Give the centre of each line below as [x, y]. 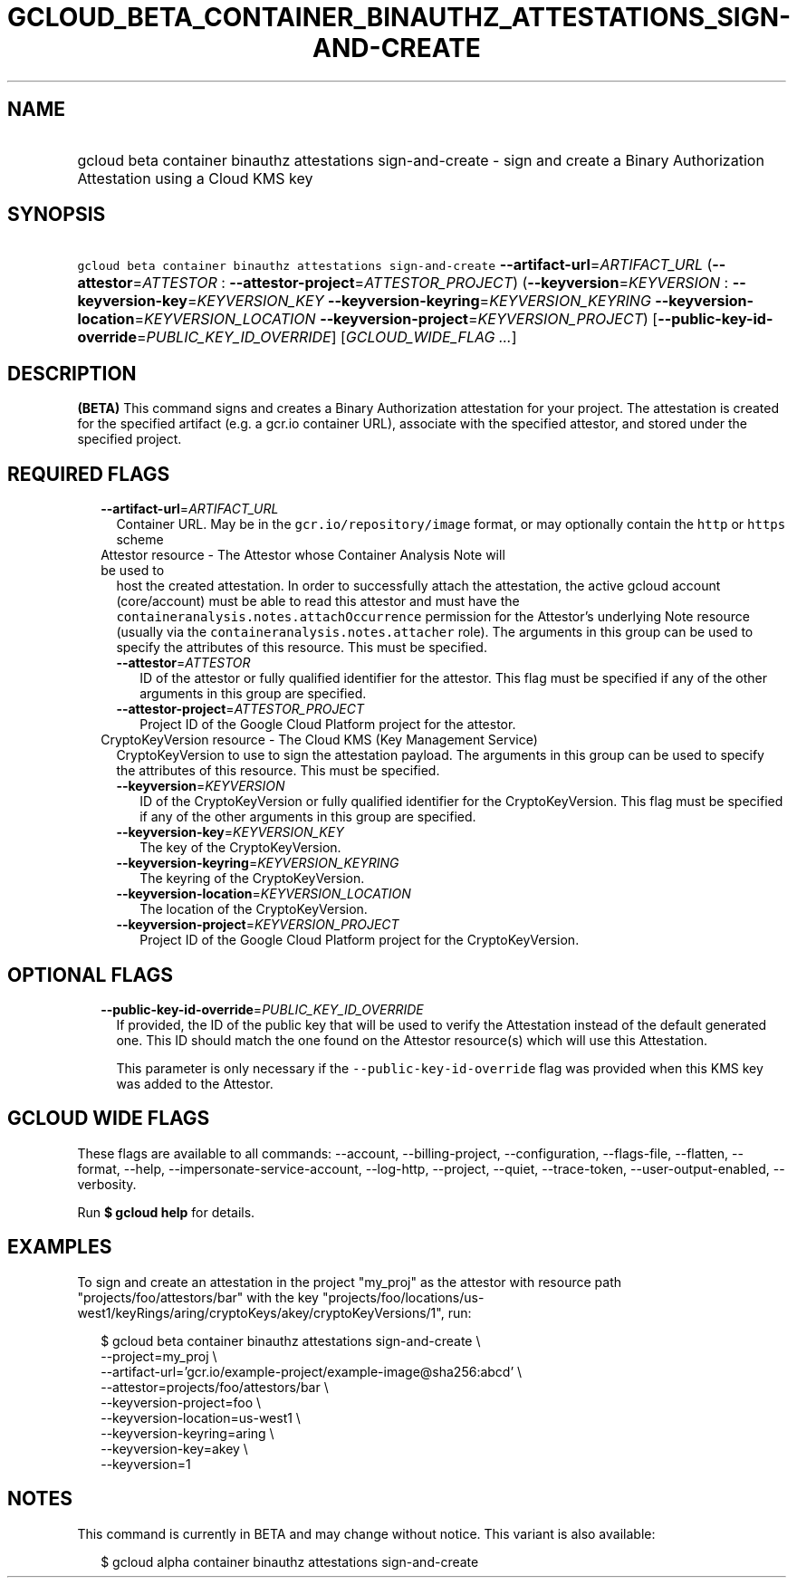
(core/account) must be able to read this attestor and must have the [318, 601]
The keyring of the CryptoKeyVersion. [252, 879]
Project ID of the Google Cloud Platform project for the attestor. [328, 725]
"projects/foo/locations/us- [403, 1297]
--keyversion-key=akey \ [174, 1448]
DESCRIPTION [72, 373]
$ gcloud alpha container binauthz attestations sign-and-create [290, 1561]
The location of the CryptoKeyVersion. [254, 909]
